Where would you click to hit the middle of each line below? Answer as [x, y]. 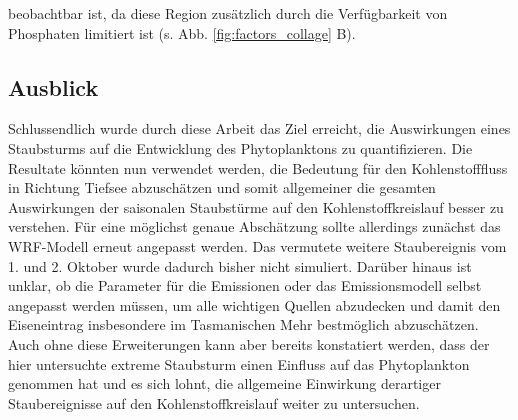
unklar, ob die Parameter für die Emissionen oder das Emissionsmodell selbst [245, 285]
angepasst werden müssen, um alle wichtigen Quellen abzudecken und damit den [254, 304]
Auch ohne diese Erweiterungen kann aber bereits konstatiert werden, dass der [249, 343]
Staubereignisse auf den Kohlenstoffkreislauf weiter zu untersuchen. [214, 402]
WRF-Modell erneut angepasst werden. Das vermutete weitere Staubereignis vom [257, 245]
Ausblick [53, 86]
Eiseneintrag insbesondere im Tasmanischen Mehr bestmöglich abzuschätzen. [243, 324]
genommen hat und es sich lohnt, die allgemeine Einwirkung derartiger [224, 383]
